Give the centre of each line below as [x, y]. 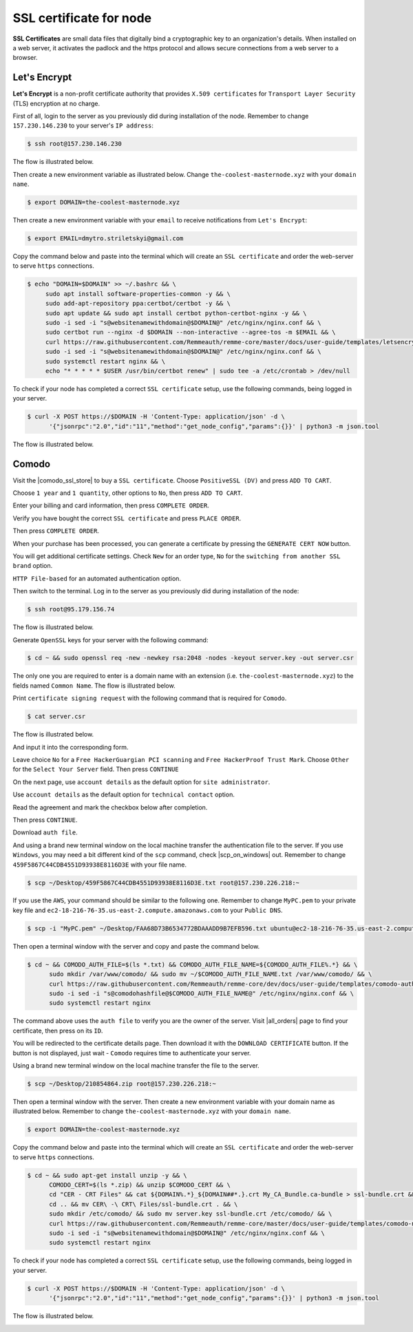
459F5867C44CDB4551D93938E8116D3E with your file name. [100, 865]
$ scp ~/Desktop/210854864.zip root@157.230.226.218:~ [121, 1083]
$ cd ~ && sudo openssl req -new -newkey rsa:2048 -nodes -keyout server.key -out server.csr [191, 658]
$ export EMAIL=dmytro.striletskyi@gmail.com [105, 239]
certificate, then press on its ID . [58, 1030]
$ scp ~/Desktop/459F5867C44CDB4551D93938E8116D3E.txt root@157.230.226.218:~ [163, 882]
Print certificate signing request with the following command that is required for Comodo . [150, 698]
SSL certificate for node [82, 18]
